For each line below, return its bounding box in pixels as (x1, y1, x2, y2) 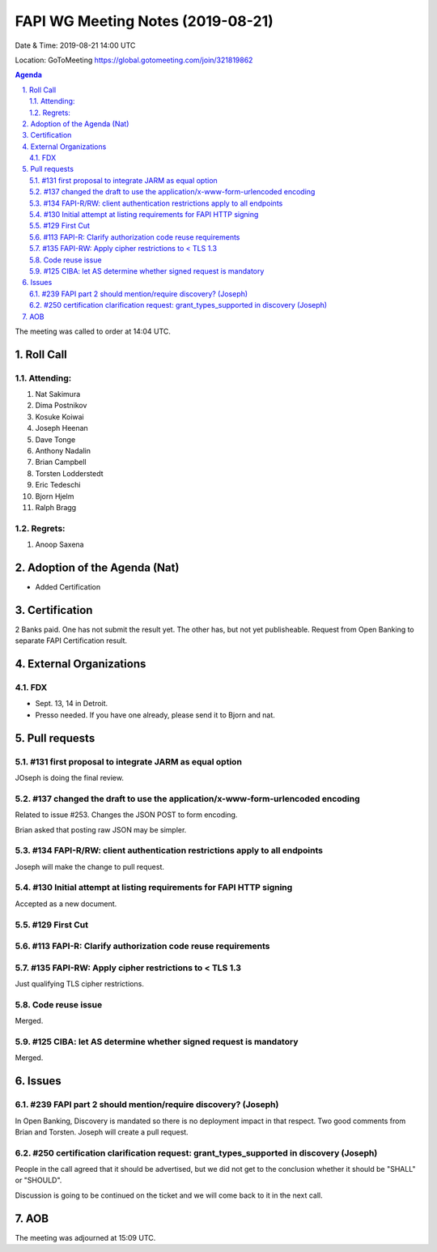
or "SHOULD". (15, 1175, 62, 1186)
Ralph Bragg (35, 502, 77, 512)
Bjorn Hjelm (35, 491, 74, 501)
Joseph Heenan (35, 424, 88, 433)
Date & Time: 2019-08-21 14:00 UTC (15, 40, 136, 50)
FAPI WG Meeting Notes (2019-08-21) (15, 12, 274, 30)
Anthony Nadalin (35, 446, 91, 456)
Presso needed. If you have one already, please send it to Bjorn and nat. (35, 709, 275, 720)
